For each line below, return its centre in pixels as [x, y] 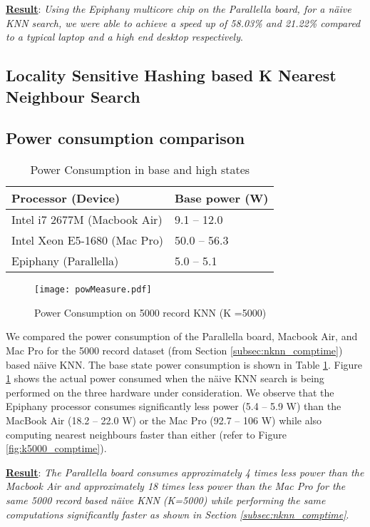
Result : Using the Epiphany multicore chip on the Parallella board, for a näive [179, 9]
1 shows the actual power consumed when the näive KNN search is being [165, 378]
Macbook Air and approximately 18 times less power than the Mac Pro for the [176, 486]
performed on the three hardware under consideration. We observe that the [170, 392]
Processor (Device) [66, 198]
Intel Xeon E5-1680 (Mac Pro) [87, 240]
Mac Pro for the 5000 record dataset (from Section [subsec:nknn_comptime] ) [174, 350]
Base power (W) [221, 198]
